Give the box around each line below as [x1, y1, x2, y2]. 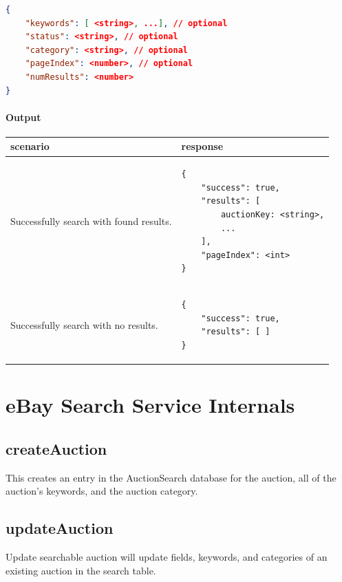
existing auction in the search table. [6, 563, 156, 577]
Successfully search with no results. [10, 317, 158, 332]
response [181, 139, 224, 153]
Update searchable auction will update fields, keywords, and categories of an [6, 550, 328, 564]
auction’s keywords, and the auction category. [6, 484, 198, 498]
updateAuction [6, 517, 114, 539]
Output [6, 109, 41, 124]
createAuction [6, 438, 107, 459]
